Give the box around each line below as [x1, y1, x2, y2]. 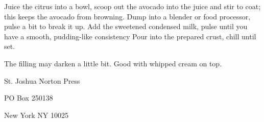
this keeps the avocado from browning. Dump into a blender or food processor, [4, 11, 251, 21]
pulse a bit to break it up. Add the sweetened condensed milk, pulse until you [4, 21, 248, 32]
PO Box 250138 [4, 92, 53, 103]
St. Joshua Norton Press [4, 75, 80, 86]
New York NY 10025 [4, 109, 69, 120]
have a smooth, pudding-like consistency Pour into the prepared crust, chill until [4, 31, 256, 41]
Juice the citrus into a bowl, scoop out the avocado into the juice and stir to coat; [4, 1, 261, 11]
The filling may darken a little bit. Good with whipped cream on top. [4, 58, 222, 68]
